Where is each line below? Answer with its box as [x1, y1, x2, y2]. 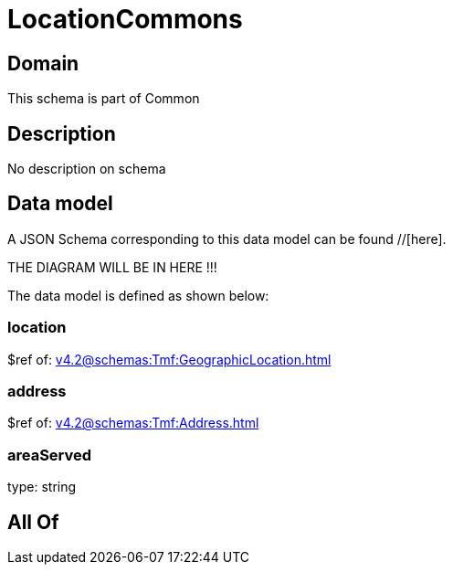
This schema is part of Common [7, 90, 200, 107]
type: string [7, 479, 77, 495]
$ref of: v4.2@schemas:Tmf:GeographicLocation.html [7, 351, 332, 367]
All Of [7, 510, 59, 534]
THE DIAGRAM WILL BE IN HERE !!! [7, 259, 217, 275]
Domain [7, 51, 79, 75]
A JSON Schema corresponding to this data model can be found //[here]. [7, 230, 447, 247]
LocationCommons [7, 4, 243, 35]
